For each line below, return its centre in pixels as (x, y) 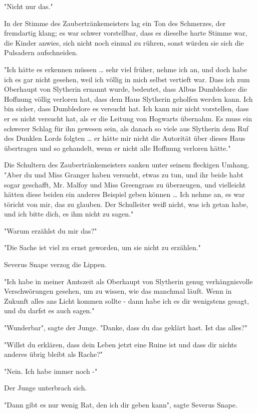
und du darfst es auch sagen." (49, 311)
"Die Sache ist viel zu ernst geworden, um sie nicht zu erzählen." (102, 247)
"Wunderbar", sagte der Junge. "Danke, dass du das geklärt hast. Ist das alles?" (126, 328)
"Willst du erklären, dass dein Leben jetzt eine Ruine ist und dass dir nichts (120, 344)
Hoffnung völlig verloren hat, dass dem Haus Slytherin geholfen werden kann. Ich (128, 98)
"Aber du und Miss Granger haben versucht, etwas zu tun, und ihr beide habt (124, 174)
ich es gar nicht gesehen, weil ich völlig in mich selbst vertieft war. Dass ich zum (127, 79)
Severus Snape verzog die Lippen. (55, 264)
